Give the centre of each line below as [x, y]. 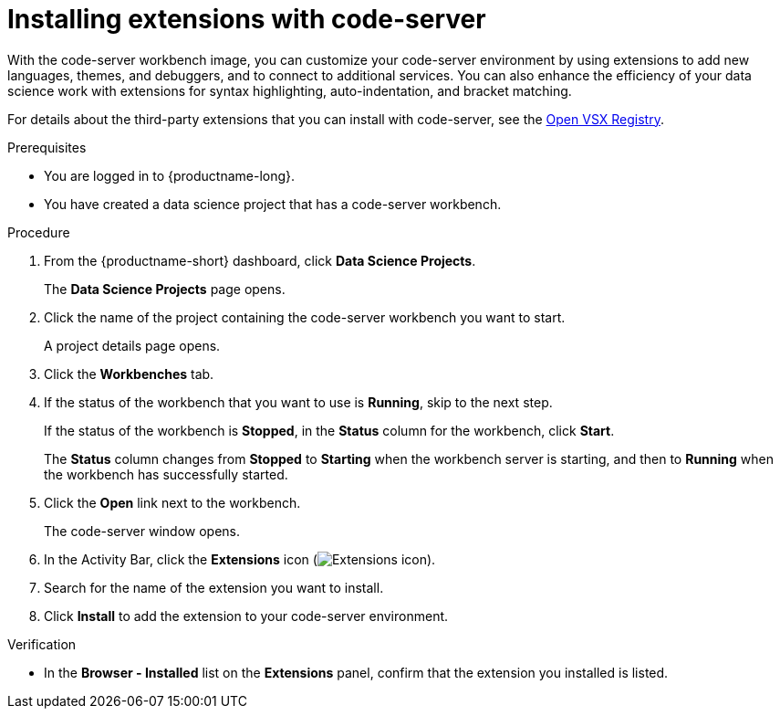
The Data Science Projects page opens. [165, 289]
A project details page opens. [132, 345]
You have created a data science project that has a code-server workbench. [273, 204]
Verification [42, 644]
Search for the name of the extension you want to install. [214, 587]
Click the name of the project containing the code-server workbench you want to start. [305, 317]
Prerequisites [47, 147]
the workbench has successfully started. [166, 474]
